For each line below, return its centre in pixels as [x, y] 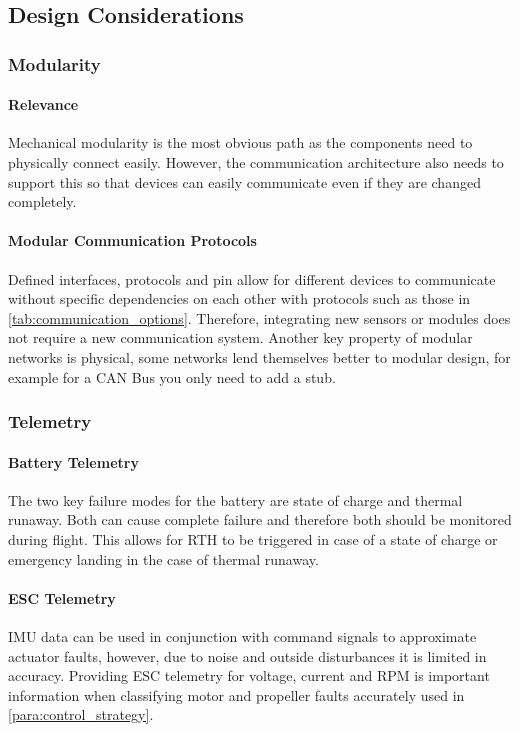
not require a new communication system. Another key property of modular [240, 337]
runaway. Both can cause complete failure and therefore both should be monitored [260, 519]
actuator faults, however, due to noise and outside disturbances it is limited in [247, 655]
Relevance [43, 104]
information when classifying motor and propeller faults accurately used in [236, 694]
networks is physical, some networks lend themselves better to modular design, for [259, 356]
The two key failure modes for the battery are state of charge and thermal [235, 499]
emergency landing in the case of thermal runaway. [163, 558]
